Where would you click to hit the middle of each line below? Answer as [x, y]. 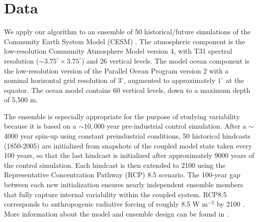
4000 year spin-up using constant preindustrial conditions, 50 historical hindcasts [127, 136]
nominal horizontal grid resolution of [60, 80]
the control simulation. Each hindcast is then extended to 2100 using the [115, 165]
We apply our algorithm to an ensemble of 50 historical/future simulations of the [127, 32]
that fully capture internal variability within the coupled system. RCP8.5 [115, 194]
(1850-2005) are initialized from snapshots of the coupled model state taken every [128, 145]
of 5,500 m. [21, 100]
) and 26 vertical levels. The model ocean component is [166, 60]
